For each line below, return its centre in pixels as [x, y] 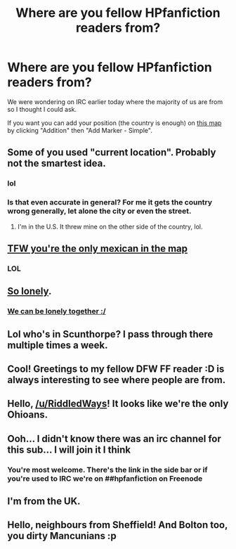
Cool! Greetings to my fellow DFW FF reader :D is [116, 369]
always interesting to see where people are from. [117, 380]
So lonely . [29, 291]
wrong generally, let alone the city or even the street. [99, 211]
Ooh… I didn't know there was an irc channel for [114, 438]
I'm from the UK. [44, 502]
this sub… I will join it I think [69, 450]
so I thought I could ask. [42, 109]
